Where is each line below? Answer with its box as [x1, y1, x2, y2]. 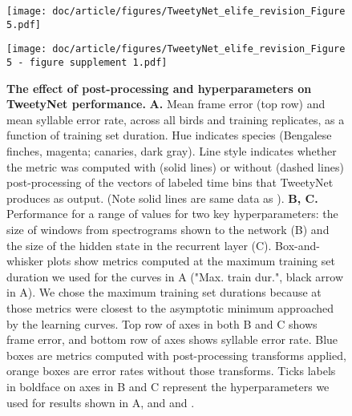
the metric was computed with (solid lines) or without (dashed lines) [6, 158, 344, 175]
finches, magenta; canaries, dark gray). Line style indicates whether [6, 143, 337, 159]
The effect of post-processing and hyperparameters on [6, 79, 312, 96]
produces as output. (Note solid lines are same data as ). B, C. [6, 189, 318, 206]
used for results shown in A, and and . [6, 394, 195, 410]
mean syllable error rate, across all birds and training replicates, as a [6, 111, 345, 127]
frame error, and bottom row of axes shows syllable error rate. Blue [6, 331, 338, 348]
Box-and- [275, 236, 320, 253]
